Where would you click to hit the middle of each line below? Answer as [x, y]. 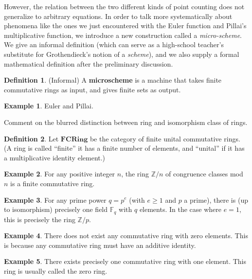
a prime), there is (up [216, 200]
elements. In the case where [180, 209]
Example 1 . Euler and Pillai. [49, 106]
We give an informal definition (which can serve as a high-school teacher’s [114, 44]
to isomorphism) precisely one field [56, 209]
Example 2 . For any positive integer [60, 174]
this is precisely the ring [40, 219]
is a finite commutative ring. [53, 183]
